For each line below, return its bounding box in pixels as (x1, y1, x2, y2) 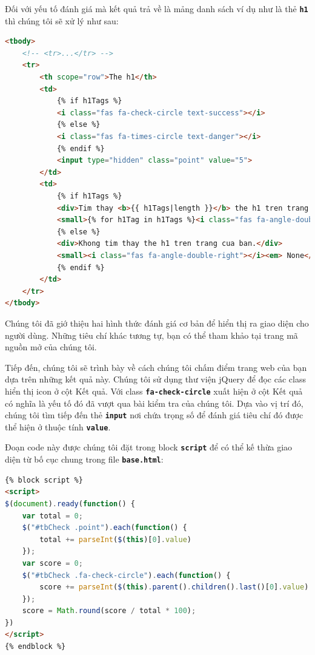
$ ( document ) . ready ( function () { (5, 499, 135, 508)
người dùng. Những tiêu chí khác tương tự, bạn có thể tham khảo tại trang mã (5, 328, 298, 341)
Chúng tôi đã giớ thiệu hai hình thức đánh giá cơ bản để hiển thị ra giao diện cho (5, 316, 309, 329)
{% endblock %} (5, 642, 66, 651)
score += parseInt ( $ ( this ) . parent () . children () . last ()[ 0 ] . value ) (39, 583, 309, 592)
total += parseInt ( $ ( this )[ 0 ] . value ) (39, 535, 191, 544)
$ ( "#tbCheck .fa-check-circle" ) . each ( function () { (22, 571, 231, 580)
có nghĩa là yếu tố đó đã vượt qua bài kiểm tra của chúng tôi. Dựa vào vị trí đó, (5, 396, 303, 409)
